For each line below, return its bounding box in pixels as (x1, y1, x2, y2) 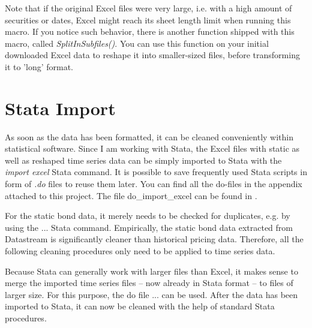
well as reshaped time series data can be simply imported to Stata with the (5, 154, 282, 166)
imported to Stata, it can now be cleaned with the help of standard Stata (5, 300, 275, 312)
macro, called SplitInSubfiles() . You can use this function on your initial (5, 37, 269, 49)
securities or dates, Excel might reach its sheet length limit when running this (5, 13, 291, 26)
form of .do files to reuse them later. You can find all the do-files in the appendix (5, 177, 302, 190)
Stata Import (5, 95, 116, 120)
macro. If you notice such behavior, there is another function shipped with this (5, 25, 295, 38)
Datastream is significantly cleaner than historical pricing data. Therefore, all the (5, 233, 304, 245)
